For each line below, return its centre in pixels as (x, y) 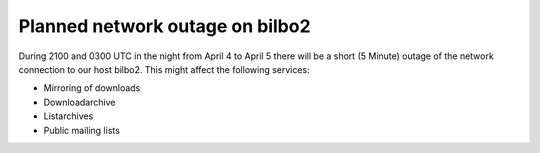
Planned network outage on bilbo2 (164, 26)
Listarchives (68, 116)
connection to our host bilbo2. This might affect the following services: (164, 69)
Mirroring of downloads (92, 88)
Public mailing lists (81, 130)
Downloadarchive (79, 102)
